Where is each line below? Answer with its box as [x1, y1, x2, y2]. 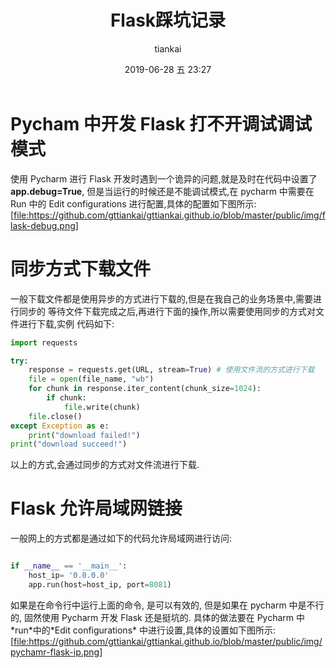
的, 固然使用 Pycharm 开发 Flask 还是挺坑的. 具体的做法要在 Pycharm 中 [10, 611, 306, 623]
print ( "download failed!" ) [28, 430, 141, 440]
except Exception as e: [10, 421, 110, 431]
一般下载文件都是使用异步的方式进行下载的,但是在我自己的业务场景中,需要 [10, 292, 314, 305]
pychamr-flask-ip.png [10, 646, 100, 658]
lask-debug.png [10, 219, 76, 231]
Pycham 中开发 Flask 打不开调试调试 [10, 112, 313, 135]
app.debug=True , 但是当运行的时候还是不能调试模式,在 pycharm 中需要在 [10, 185, 315, 197]
